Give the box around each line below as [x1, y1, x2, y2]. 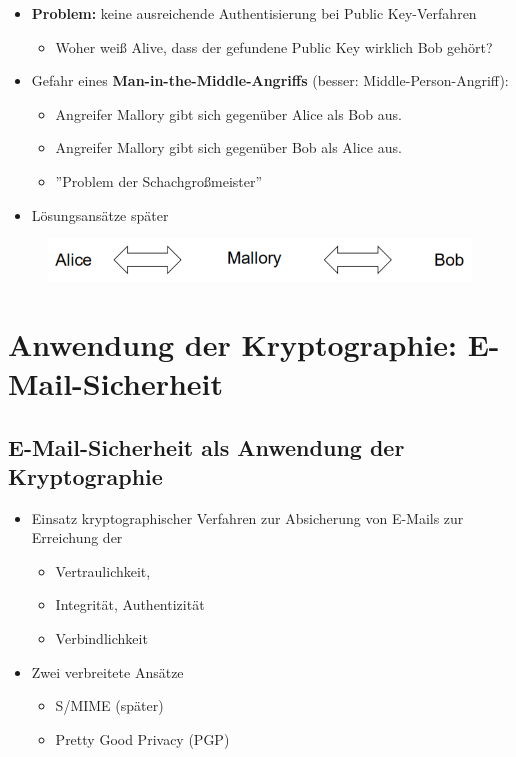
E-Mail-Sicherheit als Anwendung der [8, 431, 405, 462]
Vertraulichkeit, [55, 560, 151, 581]
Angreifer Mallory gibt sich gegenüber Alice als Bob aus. [55, 103, 402, 124]
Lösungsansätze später [31, 204, 169, 225]
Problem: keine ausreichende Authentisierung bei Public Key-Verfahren [31, 3, 477, 23]
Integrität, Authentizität [55, 594, 205, 615]
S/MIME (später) [55, 695, 164, 716]
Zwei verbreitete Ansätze [31, 661, 184, 682]
